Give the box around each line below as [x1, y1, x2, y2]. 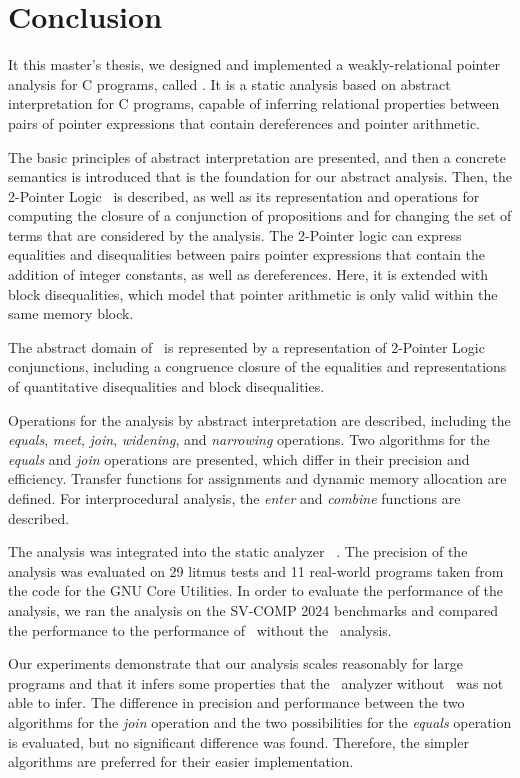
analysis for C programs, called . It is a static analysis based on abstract [8, 73, 451, 94]
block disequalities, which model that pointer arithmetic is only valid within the [8, 283, 498, 304]
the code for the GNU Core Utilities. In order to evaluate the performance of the [8, 580, 504, 601]
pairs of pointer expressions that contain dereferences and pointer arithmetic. [8, 112, 481, 133]
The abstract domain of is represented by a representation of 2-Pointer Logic [8, 336, 485, 357]
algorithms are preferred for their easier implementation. [8, 751, 354, 772]
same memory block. [8, 303, 134, 324]
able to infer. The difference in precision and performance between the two [8, 692, 465, 713]
